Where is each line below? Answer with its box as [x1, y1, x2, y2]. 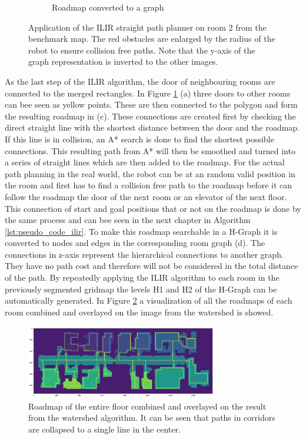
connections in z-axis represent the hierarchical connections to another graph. [5, 248, 284, 260]
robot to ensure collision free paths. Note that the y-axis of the [28, 44, 255, 56]
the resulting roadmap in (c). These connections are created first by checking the [5, 109, 296, 122]
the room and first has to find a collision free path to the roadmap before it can [5, 179, 292, 191]
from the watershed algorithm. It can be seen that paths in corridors [28, 411, 275, 424]
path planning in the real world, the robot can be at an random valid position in [5, 167, 295, 179]
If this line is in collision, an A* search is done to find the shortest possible [5, 132, 274, 145]
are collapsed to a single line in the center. [28, 423, 181, 435]
